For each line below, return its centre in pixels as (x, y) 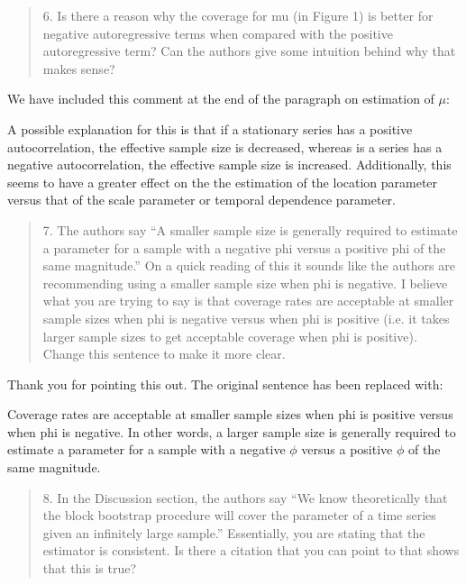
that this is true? (90, 568)
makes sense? (79, 68)
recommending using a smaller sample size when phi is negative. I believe (245, 283)
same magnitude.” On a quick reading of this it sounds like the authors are (249, 265)
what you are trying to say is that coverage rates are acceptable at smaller (248, 301)
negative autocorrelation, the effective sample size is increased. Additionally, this (229, 165)
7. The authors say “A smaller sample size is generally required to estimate (250, 229)
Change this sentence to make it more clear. (164, 354)
